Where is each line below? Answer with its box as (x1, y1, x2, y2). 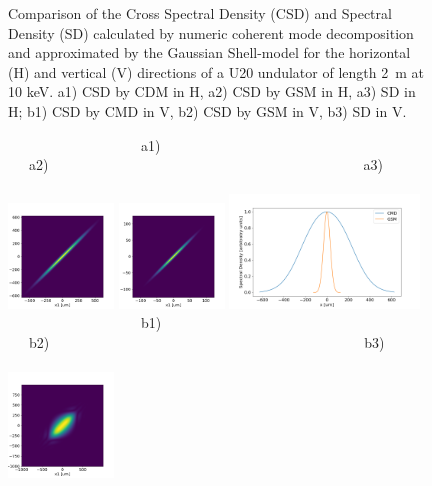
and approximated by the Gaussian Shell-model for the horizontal (8, 42, 411, 63)
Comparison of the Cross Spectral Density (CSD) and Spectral (8, 3, 392, 23)
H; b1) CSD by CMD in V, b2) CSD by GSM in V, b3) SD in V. (8, 100, 407, 121)
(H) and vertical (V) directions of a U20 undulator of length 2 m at (8, 61, 424, 82)
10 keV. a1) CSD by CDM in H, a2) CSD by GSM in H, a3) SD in (8, 81, 416, 102)
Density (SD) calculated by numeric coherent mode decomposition (8, 22, 414, 43)
